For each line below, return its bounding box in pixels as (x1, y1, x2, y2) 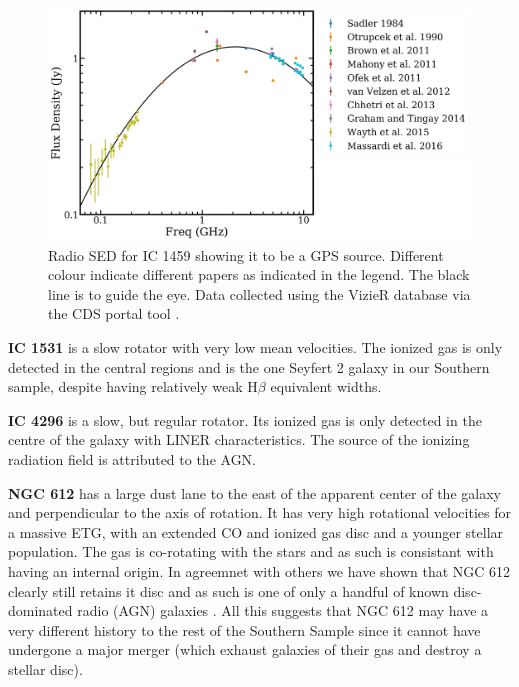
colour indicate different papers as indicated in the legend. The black (48, 264, 470, 285)
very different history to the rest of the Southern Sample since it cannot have (8, 619, 481, 640)
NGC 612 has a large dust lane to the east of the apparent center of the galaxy (8, 482, 501, 503)
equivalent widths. (270, 376, 382, 397)
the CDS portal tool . (48, 303, 180, 324)
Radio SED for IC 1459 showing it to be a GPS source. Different (48, 244, 444, 265)
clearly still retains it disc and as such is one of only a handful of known (8, 580, 449, 601)
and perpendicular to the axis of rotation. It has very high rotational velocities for (8, 502, 511, 523)
